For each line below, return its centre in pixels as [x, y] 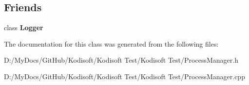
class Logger [24, 27]
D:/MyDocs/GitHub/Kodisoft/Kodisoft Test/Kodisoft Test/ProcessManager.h [121, 60]
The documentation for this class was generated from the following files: [111, 43]
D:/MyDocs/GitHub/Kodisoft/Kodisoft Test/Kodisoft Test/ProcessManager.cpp [124, 76]
